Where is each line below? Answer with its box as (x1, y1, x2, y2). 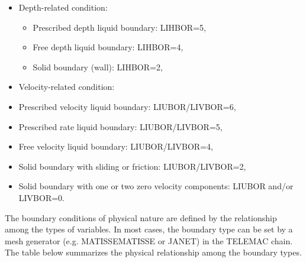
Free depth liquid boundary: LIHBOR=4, (33, 41, 183, 53)
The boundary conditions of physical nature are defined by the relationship (5, 211, 277, 224)
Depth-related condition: (18, 1, 108, 13)
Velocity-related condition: (18, 80, 115, 93)
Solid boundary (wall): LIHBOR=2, (33, 60, 163, 73)
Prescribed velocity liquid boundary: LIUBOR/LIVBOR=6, (18, 100, 236, 112)
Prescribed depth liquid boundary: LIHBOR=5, (33, 21, 206, 33)
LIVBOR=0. (18, 191, 65, 203)
